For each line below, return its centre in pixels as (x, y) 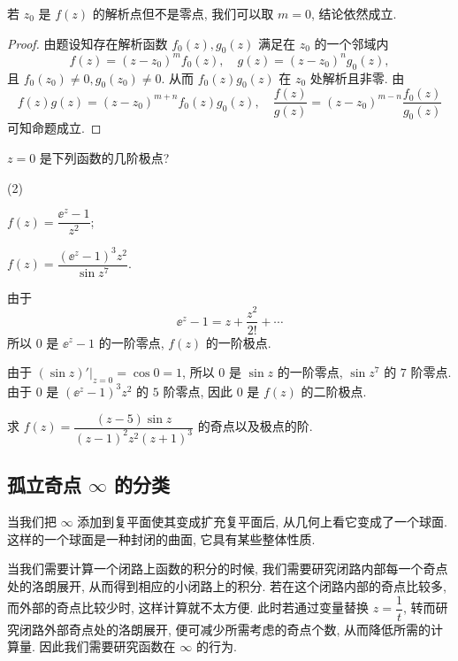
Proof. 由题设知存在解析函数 (88, 43)
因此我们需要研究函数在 (107, 646)
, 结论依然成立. (354, 13)
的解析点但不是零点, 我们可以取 (183, 13)
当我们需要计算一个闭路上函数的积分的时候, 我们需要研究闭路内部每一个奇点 (228, 569)
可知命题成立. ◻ (54, 128)
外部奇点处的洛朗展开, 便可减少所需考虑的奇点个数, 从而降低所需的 (237, 629)
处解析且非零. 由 (357, 77)
